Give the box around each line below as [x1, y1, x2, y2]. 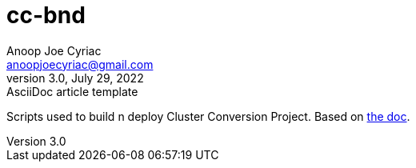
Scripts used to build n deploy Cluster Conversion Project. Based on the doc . [6, 109, 410, 123]
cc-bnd [6, 2, 86, 29]
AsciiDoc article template [6, 84, 138, 98]
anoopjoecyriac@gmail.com [6, 57, 154, 71]
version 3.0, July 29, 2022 [6, 70, 144, 85]
